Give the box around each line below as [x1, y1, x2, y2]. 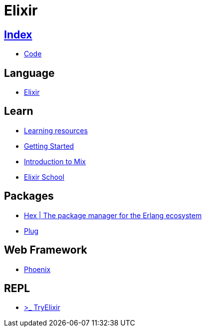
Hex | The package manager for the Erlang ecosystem [24, 211, 202, 220]
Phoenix [24, 265, 51, 274]
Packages [4, 190, 54, 203]
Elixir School [24, 172, 64, 181]
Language [4, 66, 55, 79]
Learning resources [24, 126, 88, 135]
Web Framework [4, 244, 87, 257]
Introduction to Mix [24, 157, 86, 166]
